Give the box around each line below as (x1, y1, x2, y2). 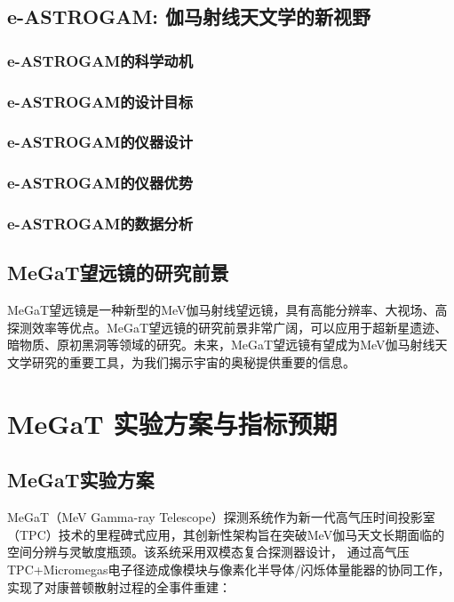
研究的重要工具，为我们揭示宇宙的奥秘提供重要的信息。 (31, 352, 355, 371)
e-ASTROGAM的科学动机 (7, 49, 194, 71)
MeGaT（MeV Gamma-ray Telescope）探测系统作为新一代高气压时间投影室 (7, 508, 435, 526)
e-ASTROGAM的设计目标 (7, 90, 194, 112)
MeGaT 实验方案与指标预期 (7, 405, 338, 441)
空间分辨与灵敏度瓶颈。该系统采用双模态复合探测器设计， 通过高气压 (7, 542, 410, 561)
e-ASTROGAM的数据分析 (7, 213, 194, 235)
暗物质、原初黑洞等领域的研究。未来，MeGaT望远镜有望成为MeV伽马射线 (7, 335, 435, 354)
